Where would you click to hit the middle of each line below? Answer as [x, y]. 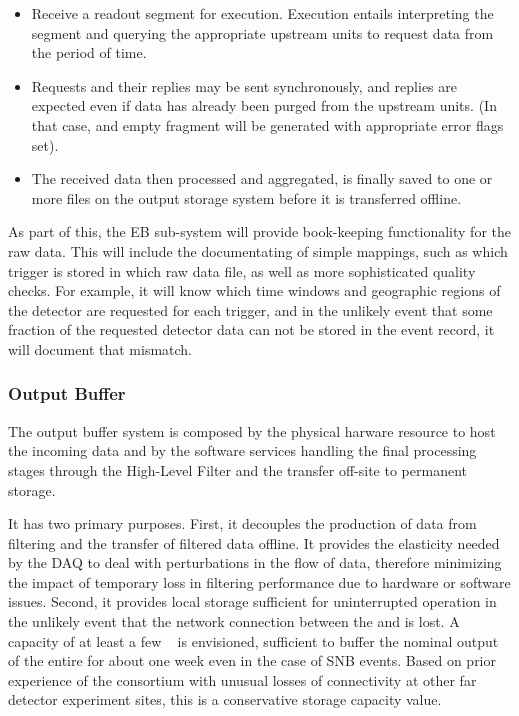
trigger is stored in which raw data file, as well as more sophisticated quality [242, 270]
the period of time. [89, 52]
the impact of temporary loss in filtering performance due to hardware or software [259, 581]
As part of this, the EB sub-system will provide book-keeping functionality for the [259, 231]
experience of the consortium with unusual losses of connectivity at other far [242, 679]
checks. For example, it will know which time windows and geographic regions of [254, 290]
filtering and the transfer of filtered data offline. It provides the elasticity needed [254, 542]
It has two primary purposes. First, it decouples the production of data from [242, 523]
